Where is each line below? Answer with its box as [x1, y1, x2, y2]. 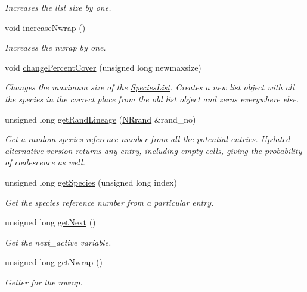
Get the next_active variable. [5, 236, 111, 248]
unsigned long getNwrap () [5, 256, 103, 268]
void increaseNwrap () [5, 21, 86, 33]
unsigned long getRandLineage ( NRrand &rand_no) [5, 112, 196, 125]
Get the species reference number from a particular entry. [5, 196, 214, 208]
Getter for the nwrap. [5, 275, 83, 288]
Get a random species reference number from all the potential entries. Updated [5, 133, 290, 145]
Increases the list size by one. [5, 1, 111, 13]
